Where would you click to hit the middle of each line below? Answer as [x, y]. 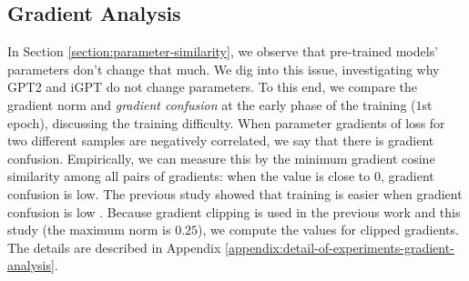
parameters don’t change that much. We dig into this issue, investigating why [224, 69]
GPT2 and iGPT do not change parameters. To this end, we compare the [213, 87]
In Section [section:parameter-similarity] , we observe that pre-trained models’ [223, 51]
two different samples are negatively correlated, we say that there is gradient [221, 140]
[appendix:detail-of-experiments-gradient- [340, 247]
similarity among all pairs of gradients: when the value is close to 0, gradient [221, 176]
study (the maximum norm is [89, 230]
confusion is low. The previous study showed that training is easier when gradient [235, 193]
